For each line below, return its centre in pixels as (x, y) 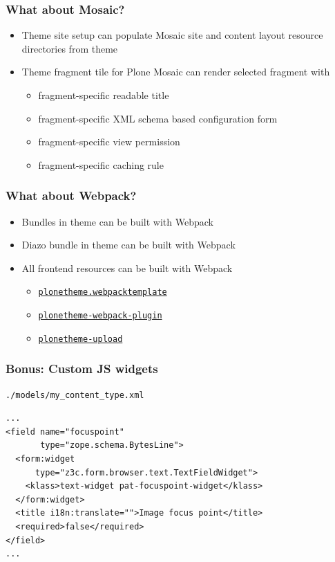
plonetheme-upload (80, 339)
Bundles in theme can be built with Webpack (117, 221)
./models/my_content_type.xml (75, 395)
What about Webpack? (71, 196)
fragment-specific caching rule (101, 164)
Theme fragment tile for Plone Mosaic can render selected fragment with (176, 72)
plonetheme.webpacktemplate (103, 292)
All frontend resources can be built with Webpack (127, 268)
